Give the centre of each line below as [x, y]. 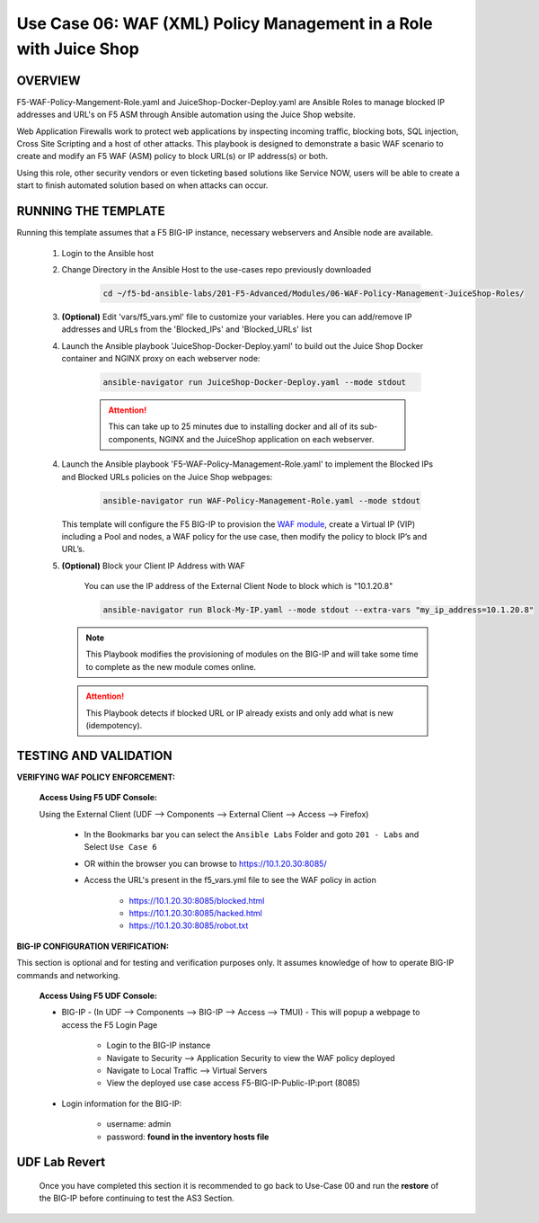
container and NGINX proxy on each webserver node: [161, 359]
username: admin [139, 1124]
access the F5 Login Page [110, 1024]
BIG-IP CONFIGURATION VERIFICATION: [93, 946]
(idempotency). [114, 726]
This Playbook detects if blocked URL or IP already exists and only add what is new [240, 713]
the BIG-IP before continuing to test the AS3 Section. [137, 1198]
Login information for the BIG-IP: [122, 1103]
